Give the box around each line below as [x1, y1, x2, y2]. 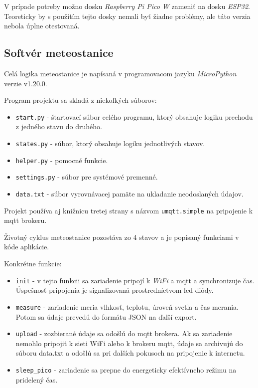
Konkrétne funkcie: [4, 258, 62, 269]
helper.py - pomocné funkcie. [15, 155, 108, 165]
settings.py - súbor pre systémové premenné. [15, 172, 158, 182]
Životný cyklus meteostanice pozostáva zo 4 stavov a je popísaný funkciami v [4, 231, 239, 242]
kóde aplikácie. [4, 241, 49, 252]
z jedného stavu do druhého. [15, 121, 102, 132]
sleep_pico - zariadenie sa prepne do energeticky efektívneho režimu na [15, 365, 237, 375]
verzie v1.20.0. [4, 78, 47, 88]
